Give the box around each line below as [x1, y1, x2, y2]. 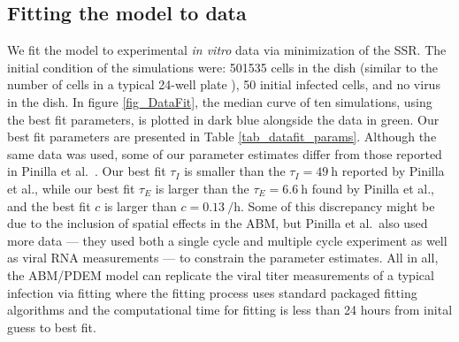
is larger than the [155, 179, 249, 197]
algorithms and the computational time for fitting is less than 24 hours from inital [7, 300, 453, 319]
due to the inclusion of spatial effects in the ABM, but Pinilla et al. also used [7, 214, 428, 232]
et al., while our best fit [7, 179, 135, 197]
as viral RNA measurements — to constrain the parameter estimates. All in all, [7, 248, 439, 267]
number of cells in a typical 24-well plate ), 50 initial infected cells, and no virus [7, 75, 440, 94]
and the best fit [7, 196, 91, 215]
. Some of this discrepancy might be [240, 196, 435, 215]
